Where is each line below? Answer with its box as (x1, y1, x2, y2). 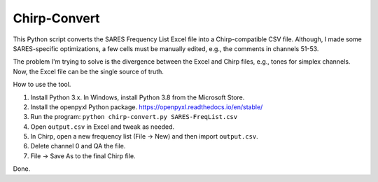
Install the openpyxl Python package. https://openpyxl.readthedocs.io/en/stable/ (30, 102, 263, 111)
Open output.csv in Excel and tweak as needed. (30, 122, 175, 131)
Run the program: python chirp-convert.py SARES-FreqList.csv (30, 113, 238, 121)
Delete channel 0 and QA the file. (30, 142, 126, 150)
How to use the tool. (13, 80, 71, 89)
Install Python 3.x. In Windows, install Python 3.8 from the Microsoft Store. (30, 93, 245, 101)
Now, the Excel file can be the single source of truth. (13, 67, 164, 76)
